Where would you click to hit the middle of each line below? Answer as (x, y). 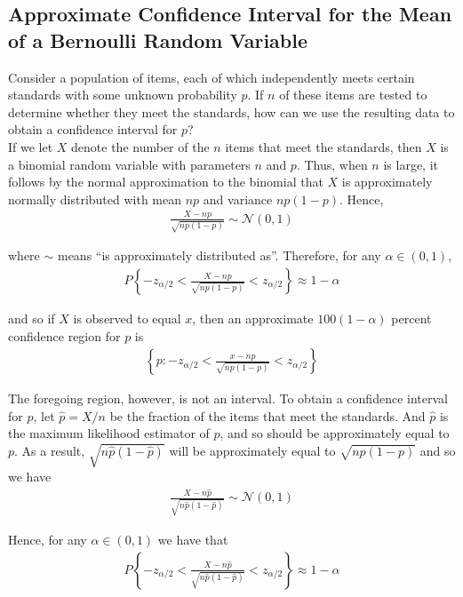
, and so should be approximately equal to (335, 433)
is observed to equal (127, 318)
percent (411, 318)
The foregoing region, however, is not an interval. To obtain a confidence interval (228, 398)
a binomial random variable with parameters (129, 164)
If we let (31, 146)
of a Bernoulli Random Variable (158, 40)
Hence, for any (48, 539)
